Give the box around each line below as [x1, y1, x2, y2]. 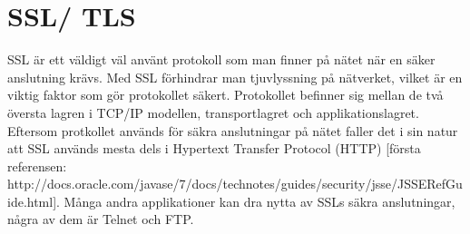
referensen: [7, 156, 67, 175]
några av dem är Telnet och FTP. [7, 210, 194, 229]
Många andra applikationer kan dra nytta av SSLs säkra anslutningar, [64, 191, 455, 210]
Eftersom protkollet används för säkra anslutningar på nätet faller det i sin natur [7, 121, 458, 140]
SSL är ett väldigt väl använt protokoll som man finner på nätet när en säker [7, 50, 436, 69]
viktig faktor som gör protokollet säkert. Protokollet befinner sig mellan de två [7, 85, 444, 104]
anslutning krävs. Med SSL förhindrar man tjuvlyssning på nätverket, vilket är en [7, 67, 463, 86]
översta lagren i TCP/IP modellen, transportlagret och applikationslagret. [7, 102, 419, 122]
